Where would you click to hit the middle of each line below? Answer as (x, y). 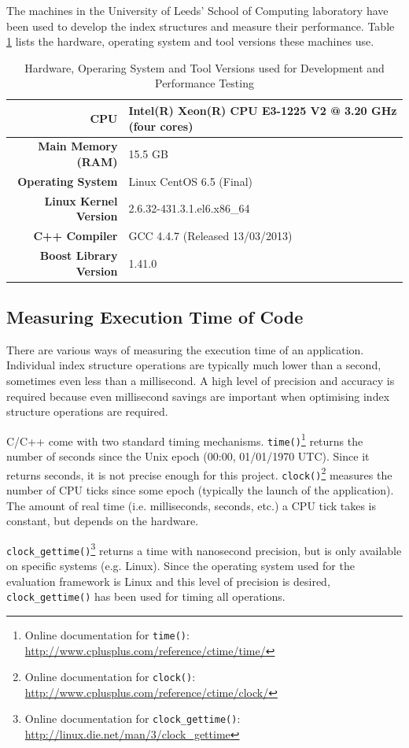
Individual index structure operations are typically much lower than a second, (194, 365)
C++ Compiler (76, 236)
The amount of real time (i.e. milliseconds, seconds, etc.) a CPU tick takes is (192, 505)
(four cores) (161, 126)
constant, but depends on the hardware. (103, 521)
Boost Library (79, 255)
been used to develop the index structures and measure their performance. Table (201, 26)
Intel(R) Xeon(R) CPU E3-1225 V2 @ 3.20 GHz (263, 110)
